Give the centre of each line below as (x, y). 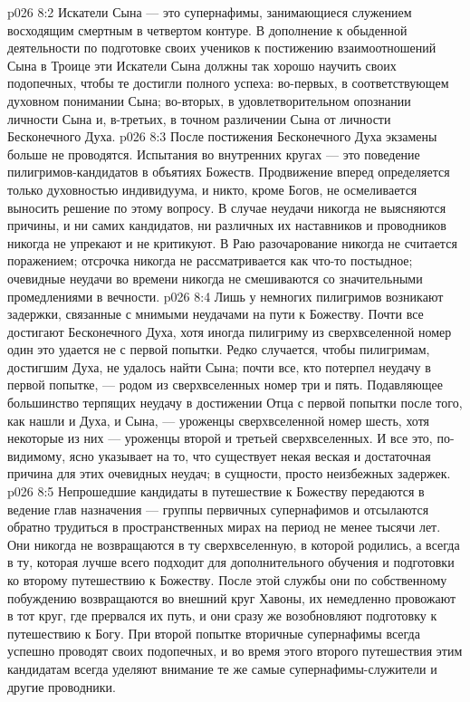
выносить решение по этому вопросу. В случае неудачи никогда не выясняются (227, 207)
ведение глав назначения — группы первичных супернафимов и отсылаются (218, 509)
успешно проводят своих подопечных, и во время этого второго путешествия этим (235, 651)
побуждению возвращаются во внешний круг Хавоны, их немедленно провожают (232, 597)
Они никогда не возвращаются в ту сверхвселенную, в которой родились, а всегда (234, 544)
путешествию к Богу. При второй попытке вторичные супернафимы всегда (214, 633)
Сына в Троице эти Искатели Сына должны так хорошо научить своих (202, 65)
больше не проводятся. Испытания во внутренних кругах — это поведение (214, 154)
